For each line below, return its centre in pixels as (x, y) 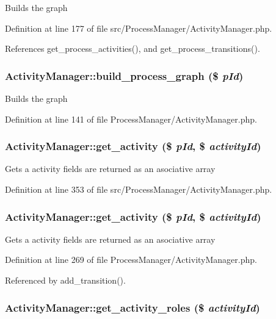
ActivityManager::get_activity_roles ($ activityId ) (133, 307)
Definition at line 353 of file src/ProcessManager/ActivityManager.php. (139, 189)
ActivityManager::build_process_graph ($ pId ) (124, 75)
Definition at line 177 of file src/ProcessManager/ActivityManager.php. (139, 28)
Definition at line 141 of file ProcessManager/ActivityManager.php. (131, 119)
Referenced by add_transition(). (65, 280)
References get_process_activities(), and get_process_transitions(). (133, 48)
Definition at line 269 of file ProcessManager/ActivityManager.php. (131, 260)
